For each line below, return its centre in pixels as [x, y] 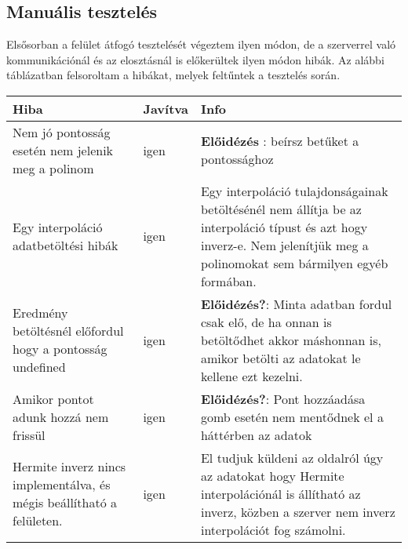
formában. [228, 281]
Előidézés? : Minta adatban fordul [296, 304]
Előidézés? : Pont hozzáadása [283, 398]
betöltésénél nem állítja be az [281, 209]
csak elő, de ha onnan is [266, 322]
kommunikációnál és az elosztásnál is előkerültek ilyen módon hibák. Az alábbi [195, 59]
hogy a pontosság [60, 349]
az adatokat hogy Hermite [272, 475]
